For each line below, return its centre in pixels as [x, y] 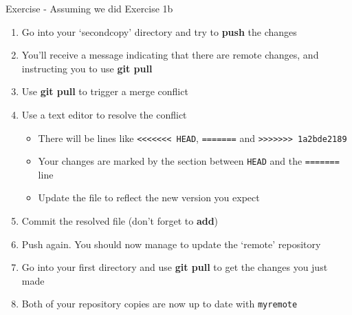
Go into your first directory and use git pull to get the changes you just [175, 267]
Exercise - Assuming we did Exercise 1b [89, 8]
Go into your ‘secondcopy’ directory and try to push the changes [159, 31]
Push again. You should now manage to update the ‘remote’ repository [171, 244]
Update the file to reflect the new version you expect [149, 197]
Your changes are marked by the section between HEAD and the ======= [189, 161]
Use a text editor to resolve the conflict [104, 114]
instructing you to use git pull [87, 68]
